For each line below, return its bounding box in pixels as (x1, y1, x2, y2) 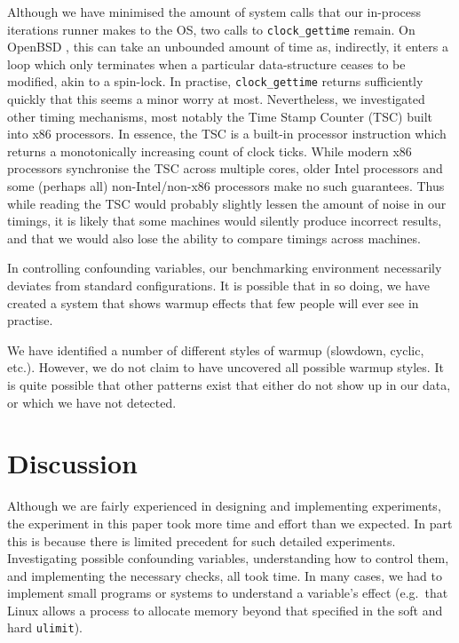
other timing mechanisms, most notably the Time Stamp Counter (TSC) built (7, 107, 433, 125)
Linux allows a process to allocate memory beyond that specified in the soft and (7, 600, 443, 619)
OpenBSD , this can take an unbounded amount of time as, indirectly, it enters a (7, 37, 448, 56)
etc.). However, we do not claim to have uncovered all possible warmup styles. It (7, 358, 444, 377)
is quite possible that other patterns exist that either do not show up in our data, (7, 376, 451, 393)
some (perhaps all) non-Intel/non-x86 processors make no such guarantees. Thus (7, 177, 445, 195)
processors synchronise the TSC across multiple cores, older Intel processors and (7, 159, 443, 178)
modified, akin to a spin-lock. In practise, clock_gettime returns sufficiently (7, 72, 423, 91)
